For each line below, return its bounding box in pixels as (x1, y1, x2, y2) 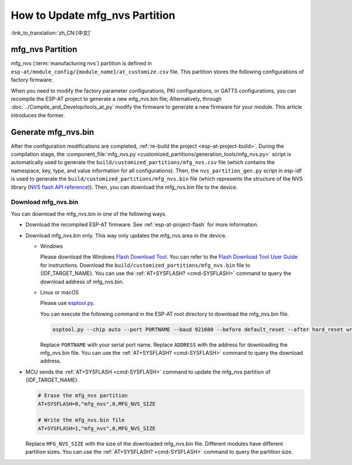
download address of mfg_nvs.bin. (40, 278, 124, 285)
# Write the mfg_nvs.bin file (38, 417, 125, 423)
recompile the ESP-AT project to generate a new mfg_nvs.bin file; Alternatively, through (11, 96, 222, 103)
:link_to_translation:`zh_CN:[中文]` (11, 29, 92, 36)
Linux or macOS (40, 288, 79, 296)
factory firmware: (11, 76, 53, 83)
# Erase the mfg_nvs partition (38, 392, 128, 399)
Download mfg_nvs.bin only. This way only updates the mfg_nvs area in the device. (25, 232, 227, 239)
